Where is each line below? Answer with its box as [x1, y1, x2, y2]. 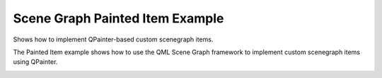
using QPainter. [13, 58, 58, 66]
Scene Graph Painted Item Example [13, 11, 224, 26]
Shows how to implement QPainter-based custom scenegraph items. [13, 35, 214, 44]
